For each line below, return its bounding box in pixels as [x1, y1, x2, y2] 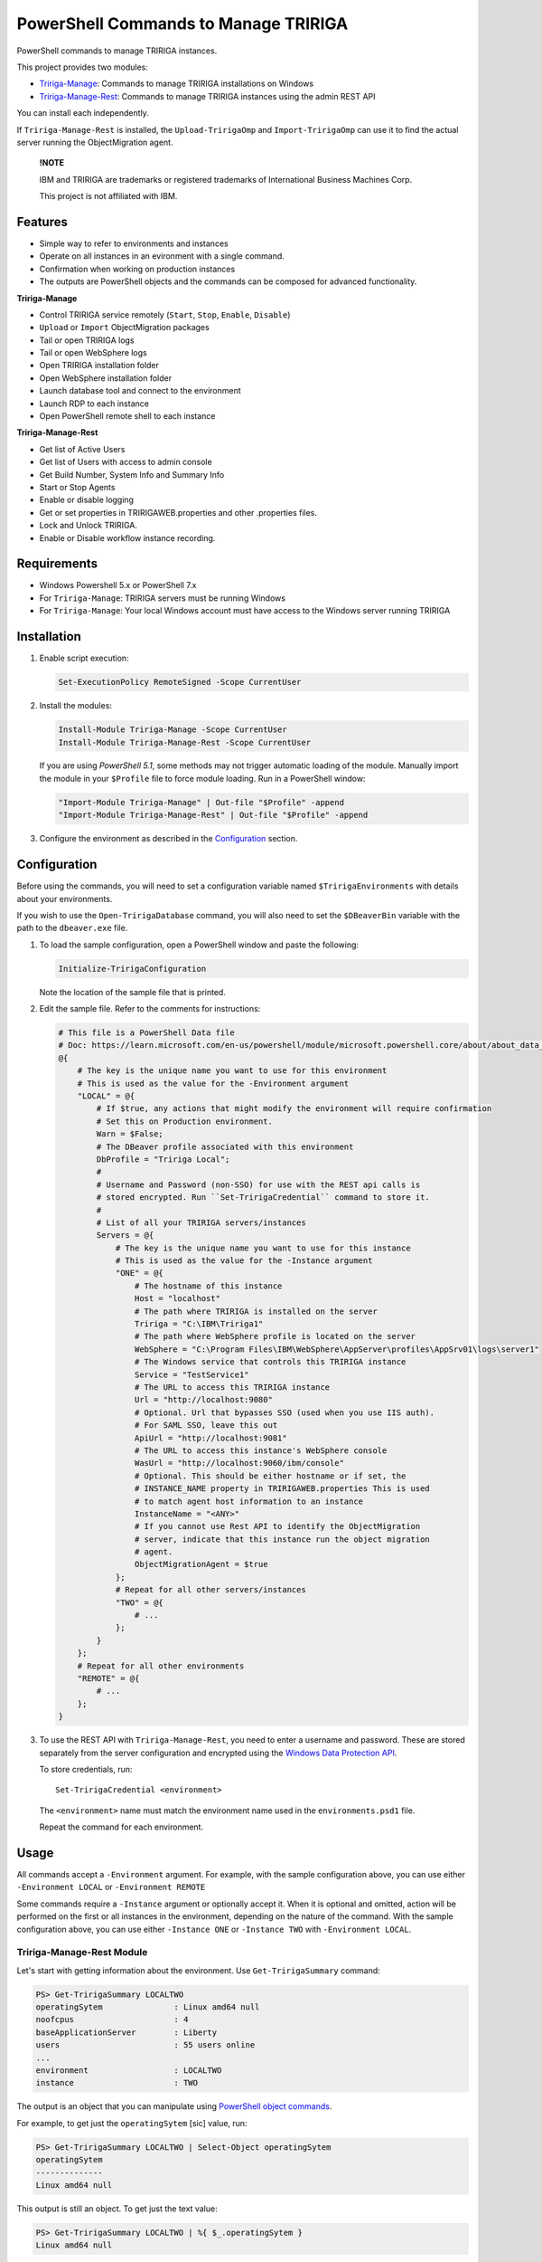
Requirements [16, 556, 98, 572]
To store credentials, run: [39, 1763, 133, 1774]
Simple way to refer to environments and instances [39, 238, 229, 249]
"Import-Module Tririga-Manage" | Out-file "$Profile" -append [58, 797, 345, 807]
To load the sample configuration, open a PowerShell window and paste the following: [39, 939, 360, 950]
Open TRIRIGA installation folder [39, 360, 160, 371]
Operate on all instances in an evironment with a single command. [39, 251, 285, 261]
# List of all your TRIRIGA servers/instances [96, 1217, 306, 1228]
